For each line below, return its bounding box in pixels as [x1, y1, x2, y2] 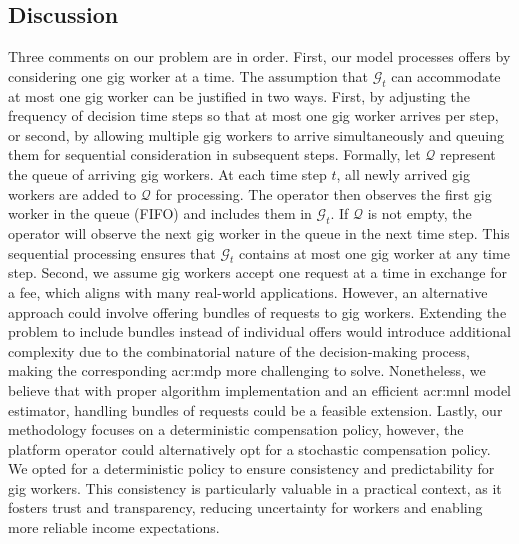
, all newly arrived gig [336, 163, 470, 184]
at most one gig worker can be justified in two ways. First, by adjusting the [8, 85, 470, 106]
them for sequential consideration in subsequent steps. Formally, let [8, 144, 421, 165]
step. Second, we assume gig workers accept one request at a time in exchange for [8, 262, 507, 283]
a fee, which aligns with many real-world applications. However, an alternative [8, 281, 488, 302]
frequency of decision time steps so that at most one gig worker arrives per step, [8, 105, 499, 126]
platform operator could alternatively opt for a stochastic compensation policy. [8, 438, 491, 459]
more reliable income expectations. [8, 517, 220, 538]
